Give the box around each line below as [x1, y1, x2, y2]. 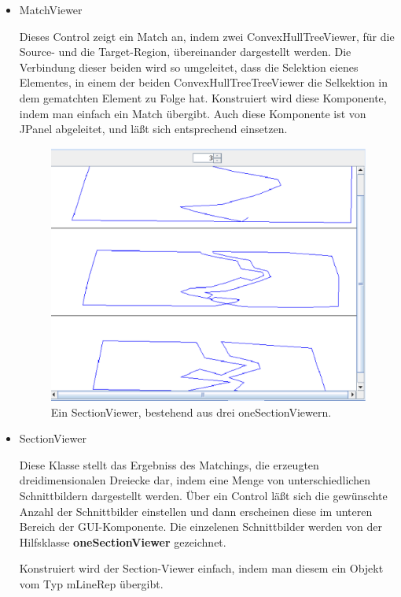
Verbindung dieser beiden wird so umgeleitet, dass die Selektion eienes [19, 58, 359, 75]
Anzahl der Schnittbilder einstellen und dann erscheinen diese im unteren [19, 502, 373, 519]
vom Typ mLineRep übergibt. [19, 575, 164, 591]
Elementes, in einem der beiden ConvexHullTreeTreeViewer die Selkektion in [19, 74, 388, 91]
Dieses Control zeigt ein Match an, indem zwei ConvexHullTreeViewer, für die [19, 28, 395, 44]
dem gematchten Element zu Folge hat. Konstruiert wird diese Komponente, [19, 89, 387, 106]
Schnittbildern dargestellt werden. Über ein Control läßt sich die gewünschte [19, 487, 388, 503]
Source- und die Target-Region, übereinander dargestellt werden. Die [19, 43, 351, 60]
